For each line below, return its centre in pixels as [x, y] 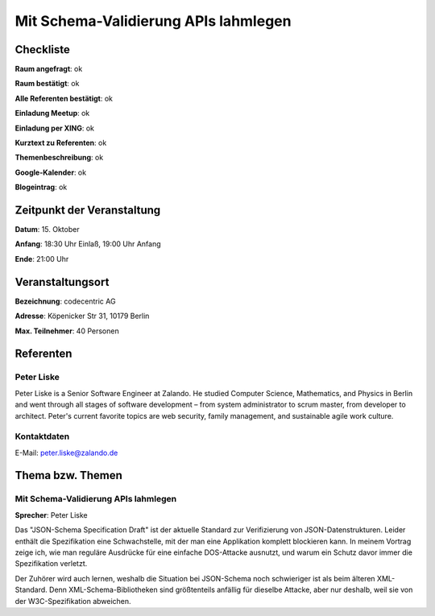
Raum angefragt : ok [49, 69]
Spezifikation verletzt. [51, 564]
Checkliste [42, 50]
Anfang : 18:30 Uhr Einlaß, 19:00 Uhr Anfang [88, 244]
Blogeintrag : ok [41, 187]
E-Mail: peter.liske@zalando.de [66, 453]
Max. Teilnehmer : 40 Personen [67, 331]
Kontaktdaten [42, 436]
